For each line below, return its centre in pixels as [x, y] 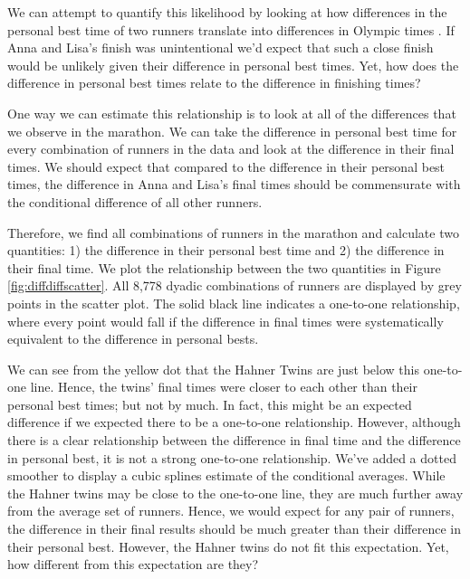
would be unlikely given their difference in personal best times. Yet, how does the [233, 65]
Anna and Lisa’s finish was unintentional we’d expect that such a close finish [221, 47]
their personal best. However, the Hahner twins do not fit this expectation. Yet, [228, 546]
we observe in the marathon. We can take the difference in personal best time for [232, 131]
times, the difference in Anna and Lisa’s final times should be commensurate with [234, 184]
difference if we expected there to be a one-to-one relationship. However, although [234, 422]
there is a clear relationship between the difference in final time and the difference [234, 440]
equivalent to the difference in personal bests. [133, 339]
